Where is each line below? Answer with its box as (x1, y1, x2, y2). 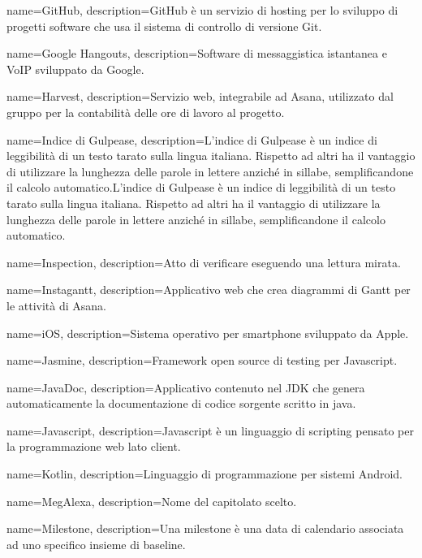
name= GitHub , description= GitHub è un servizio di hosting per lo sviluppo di (6, 2, 398, 18)
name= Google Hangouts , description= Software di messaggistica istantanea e (6, 45, 387, 62)
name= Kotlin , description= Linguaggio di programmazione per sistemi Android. (6, 465, 403, 482)
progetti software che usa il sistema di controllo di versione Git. (6, 17, 322, 34)
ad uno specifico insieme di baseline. (6, 535, 186, 552)
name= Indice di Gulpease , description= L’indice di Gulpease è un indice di (6, 131, 377, 148)
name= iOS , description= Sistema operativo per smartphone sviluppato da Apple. (6, 324, 409, 341)
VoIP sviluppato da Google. (6, 60, 144, 77)
